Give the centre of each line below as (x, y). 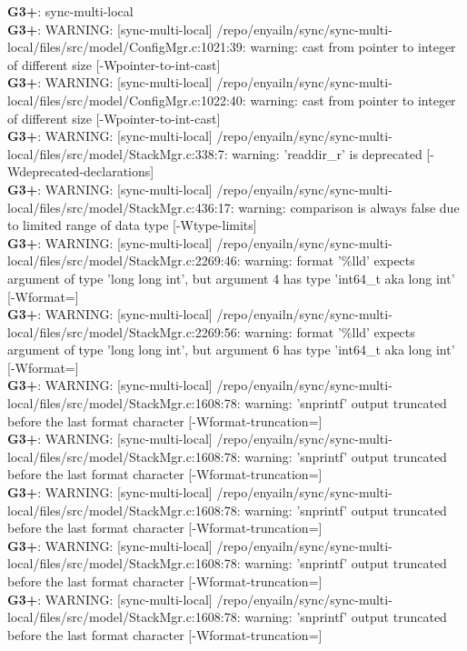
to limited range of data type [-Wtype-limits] (132, 225)
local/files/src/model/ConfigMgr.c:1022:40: (127, 100)
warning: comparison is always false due (349, 207)
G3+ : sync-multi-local (70, 11)
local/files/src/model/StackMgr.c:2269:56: (124, 331)
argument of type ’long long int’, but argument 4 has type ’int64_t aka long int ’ (231, 278)
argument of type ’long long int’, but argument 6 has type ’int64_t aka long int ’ (231, 350)
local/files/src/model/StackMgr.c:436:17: (121, 207)
